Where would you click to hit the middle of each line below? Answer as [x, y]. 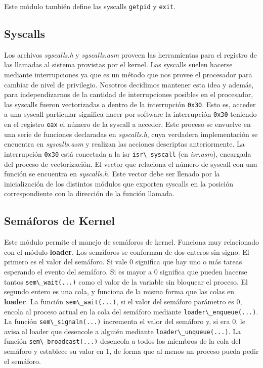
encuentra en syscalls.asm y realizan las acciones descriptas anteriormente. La [124, 144]
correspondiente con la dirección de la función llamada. [89, 193]
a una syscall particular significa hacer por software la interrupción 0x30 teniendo [130, 114]
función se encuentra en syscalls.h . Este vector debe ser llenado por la [112, 174]
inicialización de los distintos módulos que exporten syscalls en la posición [119, 183]
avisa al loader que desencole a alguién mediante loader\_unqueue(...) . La [122, 331]
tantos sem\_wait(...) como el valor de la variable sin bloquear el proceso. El [126, 281]
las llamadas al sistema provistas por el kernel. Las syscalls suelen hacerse [118, 64]
